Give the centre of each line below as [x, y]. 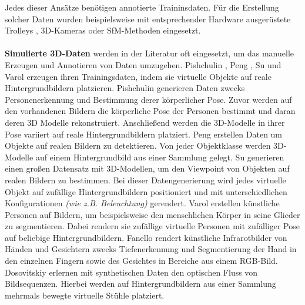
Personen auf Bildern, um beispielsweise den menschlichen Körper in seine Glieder [152, 214]
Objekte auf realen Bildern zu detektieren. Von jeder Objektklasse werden [138, 145]
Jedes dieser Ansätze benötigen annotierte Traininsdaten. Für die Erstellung [142, 7]
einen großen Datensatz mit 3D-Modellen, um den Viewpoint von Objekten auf [147, 168]
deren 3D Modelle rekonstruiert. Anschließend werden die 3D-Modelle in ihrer [145, 122]
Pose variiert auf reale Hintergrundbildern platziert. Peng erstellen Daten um [144, 134]
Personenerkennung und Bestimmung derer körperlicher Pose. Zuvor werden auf [148, 99]
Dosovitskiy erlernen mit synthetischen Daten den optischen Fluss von [131, 272]
